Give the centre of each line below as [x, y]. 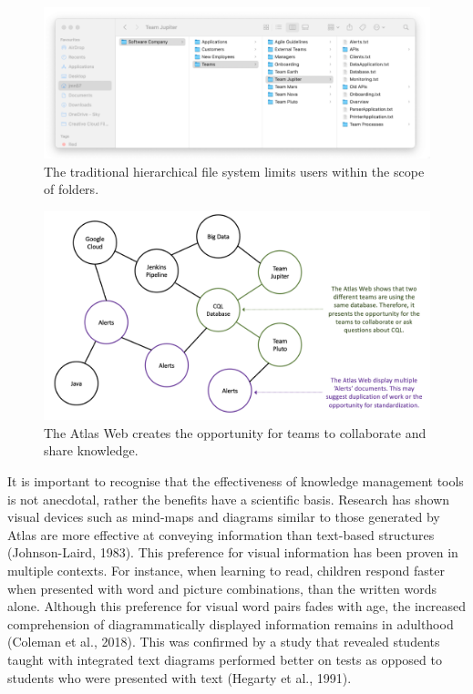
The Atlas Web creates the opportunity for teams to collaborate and [235, 432]
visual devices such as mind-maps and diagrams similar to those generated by [224, 517]
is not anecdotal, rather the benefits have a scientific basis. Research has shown [229, 499]
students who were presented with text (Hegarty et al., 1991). [180, 677]
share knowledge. [91, 450]
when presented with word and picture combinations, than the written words [222, 588]
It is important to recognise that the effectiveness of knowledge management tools [236, 481]
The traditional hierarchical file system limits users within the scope [234, 171]
